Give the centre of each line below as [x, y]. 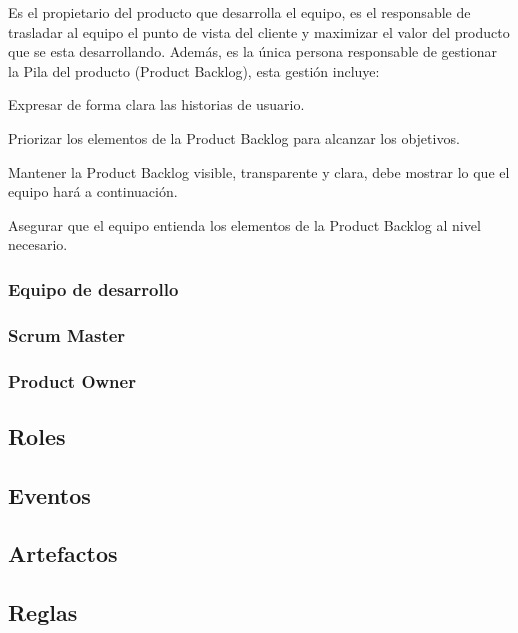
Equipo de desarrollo [93, 288]
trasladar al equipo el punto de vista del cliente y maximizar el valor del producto [259, 31]
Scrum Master [67, 334]
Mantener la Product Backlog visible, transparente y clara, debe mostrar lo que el [259, 171]
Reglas [43, 612]
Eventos [49, 494]
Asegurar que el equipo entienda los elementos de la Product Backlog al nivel [244, 224]
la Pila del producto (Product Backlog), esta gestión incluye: [194, 70]
